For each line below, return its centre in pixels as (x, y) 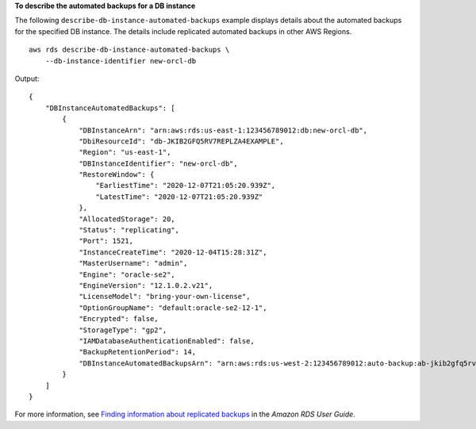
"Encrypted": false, (119, 319)
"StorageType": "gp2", (123, 330)
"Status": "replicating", (129, 230)
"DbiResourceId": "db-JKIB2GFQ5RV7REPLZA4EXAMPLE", (182, 141)
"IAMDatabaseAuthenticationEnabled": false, (167, 341)
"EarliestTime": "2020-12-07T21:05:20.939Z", (186, 186)
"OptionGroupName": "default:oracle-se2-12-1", (173, 308)
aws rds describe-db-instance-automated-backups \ (129, 50)
